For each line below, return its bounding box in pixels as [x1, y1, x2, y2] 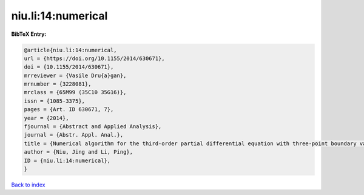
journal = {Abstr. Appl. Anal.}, [24, 131, 124, 139]
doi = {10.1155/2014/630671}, [24, 64, 114, 70]
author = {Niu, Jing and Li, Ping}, [24, 149, 133, 156]
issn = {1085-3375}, [24, 97, 85, 104]
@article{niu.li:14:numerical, [24, 46, 118, 53]
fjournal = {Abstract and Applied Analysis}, [24, 123, 162, 130]
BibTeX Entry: [11, 30, 47, 38]
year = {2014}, [24, 114, 69, 121]
